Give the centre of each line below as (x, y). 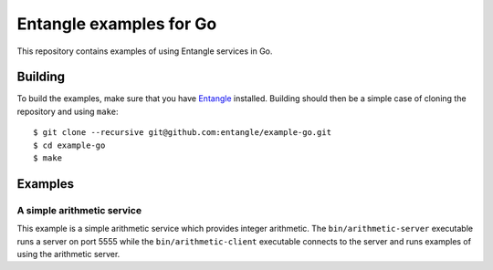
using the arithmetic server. (68, 254)
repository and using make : (68, 111)
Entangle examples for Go (117, 24)
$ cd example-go (69, 145)
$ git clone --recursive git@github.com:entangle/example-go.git (183, 133)
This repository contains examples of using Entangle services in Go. (145, 51)
